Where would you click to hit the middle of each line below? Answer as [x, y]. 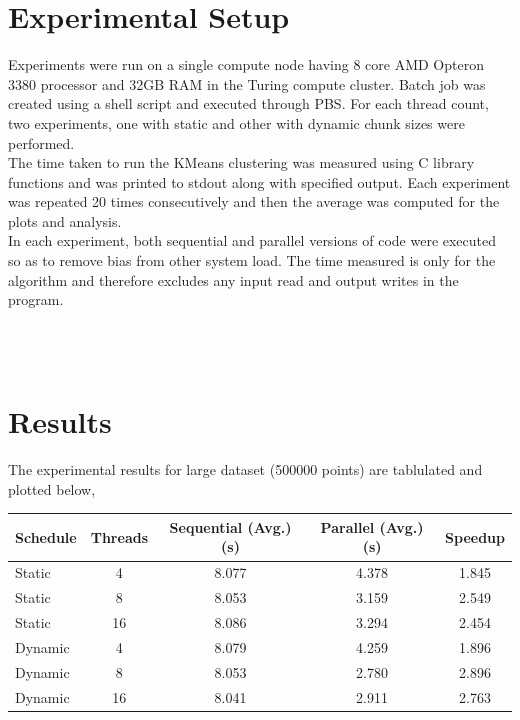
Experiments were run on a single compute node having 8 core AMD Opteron [246, 64]
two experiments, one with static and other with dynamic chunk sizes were [236, 122]
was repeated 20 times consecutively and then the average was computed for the [254, 201]
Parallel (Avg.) [372, 526]
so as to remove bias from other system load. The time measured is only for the [252, 260]
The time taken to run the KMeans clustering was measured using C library [241, 162]
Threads [119, 536]
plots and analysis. [65, 220]
